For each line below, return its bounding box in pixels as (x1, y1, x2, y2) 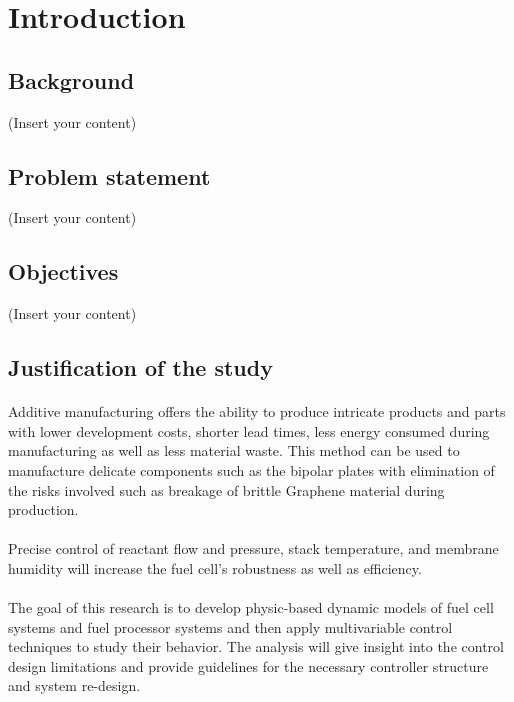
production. (8, 499, 79, 520)
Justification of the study (8, 352, 273, 383)
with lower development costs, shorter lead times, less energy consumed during (8, 420, 490, 441)
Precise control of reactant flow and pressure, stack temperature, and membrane (8, 538, 499, 559)
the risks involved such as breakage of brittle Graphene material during (8, 479, 445, 500)
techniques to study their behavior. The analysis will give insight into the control (8, 636, 504, 657)
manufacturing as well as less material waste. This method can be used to (8, 440, 460, 461)
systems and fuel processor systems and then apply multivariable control (8, 616, 453, 637)
